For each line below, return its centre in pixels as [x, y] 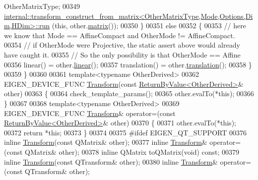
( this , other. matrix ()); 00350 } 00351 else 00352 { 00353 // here [149, 26]
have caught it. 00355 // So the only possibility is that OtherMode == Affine [122, 54]
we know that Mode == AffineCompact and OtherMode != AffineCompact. [120, 35]
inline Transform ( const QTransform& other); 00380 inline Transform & [111, 161]
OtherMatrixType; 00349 [42, 6]
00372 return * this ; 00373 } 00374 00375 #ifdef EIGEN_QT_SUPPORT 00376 [125, 132]
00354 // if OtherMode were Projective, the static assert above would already [122, 45]
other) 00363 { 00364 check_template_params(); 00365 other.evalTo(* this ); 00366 [129, 93]
